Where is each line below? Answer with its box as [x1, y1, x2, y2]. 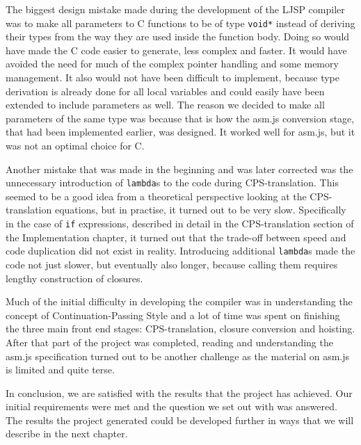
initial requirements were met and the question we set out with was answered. [6, 399, 337, 414]
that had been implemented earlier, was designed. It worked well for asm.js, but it [6, 124, 355, 139]
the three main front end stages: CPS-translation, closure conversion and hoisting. [6, 321, 355, 336]
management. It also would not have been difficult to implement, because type [6, 70, 340, 85]
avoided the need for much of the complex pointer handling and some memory [6, 56, 339, 71]
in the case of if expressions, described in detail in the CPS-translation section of [6, 216, 354, 231]
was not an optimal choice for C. [6, 138, 145, 152]
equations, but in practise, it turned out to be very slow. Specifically [54, 202, 346, 217]
